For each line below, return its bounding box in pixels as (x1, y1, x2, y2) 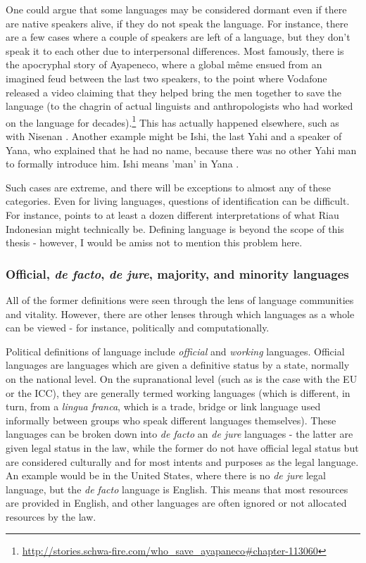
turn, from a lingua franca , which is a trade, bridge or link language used (6, 399, 321, 414)
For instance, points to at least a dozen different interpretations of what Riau (6, 207, 339, 222)
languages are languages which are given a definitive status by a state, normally (6, 358, 350, 372)
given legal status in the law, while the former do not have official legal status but (6, 440, 359, 455)
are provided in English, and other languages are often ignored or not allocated (6, 495, 347, 510)
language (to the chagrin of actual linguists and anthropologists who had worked (6, 99, 353, 113)
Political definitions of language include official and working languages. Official (6, 343, 345, 358)
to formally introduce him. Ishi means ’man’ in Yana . (6, 156, 239, 171)
